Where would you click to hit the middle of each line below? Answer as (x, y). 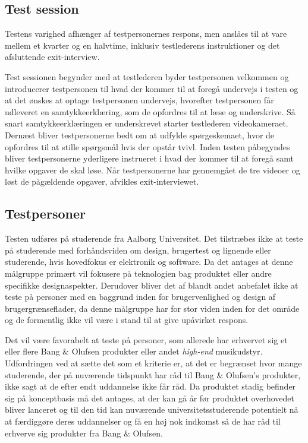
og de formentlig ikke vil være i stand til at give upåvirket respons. (127, 320)
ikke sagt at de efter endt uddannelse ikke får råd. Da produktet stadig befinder (150, 386)
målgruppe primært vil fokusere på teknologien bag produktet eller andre (138, 273)
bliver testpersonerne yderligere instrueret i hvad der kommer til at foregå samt (150, 158)
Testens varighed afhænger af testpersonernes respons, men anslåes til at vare (146, 34)
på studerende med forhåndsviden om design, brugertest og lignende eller (138, 250)
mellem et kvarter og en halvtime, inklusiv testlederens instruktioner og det (142, 45)
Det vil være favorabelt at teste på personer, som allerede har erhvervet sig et (146, 339)
